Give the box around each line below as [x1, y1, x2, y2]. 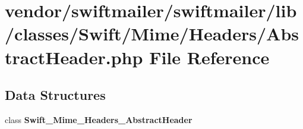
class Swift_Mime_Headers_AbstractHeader [5, 113, 192, 125]
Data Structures [5, 86, 106, 104]
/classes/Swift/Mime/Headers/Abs [5, 21, 299, 46]
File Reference [149, 45, 270, 69]
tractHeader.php [5, 45, 143, 69]
